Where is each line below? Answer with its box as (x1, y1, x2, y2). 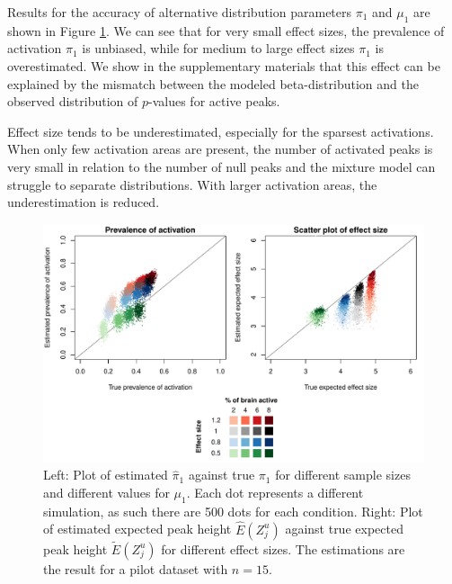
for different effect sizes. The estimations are (161, 539, 405, 558)
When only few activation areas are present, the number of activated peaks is (7, 139, 433, 158)
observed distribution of (7, 92, 138, 111)
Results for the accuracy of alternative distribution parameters (7, 3, 352, 21)
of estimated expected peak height (43, 519, 232, 538)
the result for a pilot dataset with (43, 559, 228, 578)
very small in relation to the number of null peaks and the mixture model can (7, 157, 436, 175)
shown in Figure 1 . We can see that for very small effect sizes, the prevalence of (7, 21, 445, 40)
